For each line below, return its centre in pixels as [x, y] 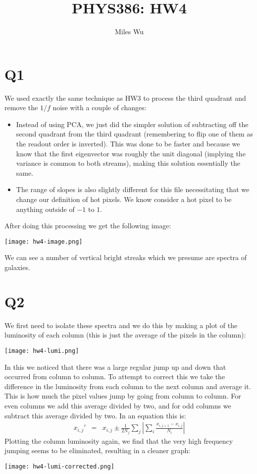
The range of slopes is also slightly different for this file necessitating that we [133, 189]
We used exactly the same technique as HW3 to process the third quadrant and [125, 98]
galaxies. [17, 267]
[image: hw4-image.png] [44, 241]
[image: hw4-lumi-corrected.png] [59, 466]
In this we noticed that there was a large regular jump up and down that [115, 367]
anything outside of [45, 209]
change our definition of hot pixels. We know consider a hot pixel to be [124, 199]
